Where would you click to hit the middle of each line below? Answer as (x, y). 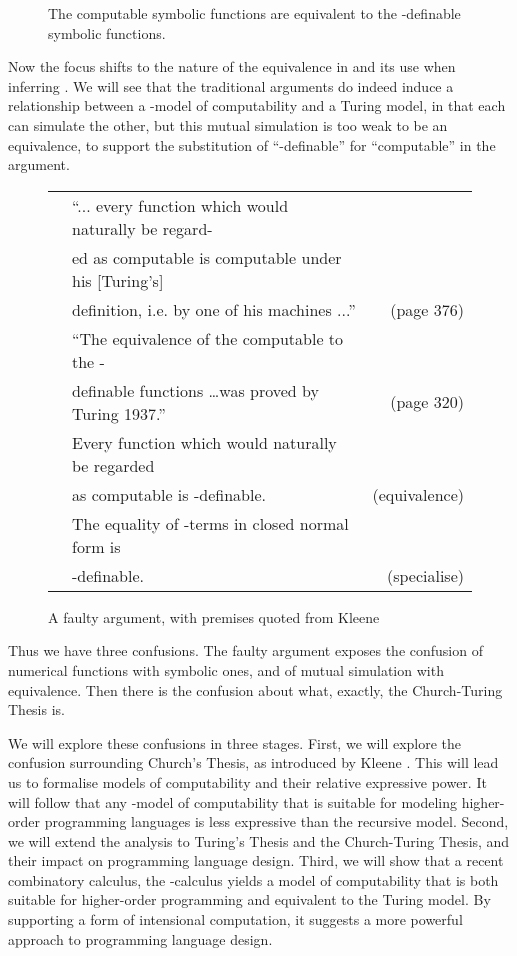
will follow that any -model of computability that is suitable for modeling (233, 801)
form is (96, 546)
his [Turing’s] (118, 280)
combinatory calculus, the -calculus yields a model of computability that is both (253, 879)
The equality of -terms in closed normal (210, 523)
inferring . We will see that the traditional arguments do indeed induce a (231, 85)
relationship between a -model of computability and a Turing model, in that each (257, 105)
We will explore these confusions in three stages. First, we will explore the (235, 742)
